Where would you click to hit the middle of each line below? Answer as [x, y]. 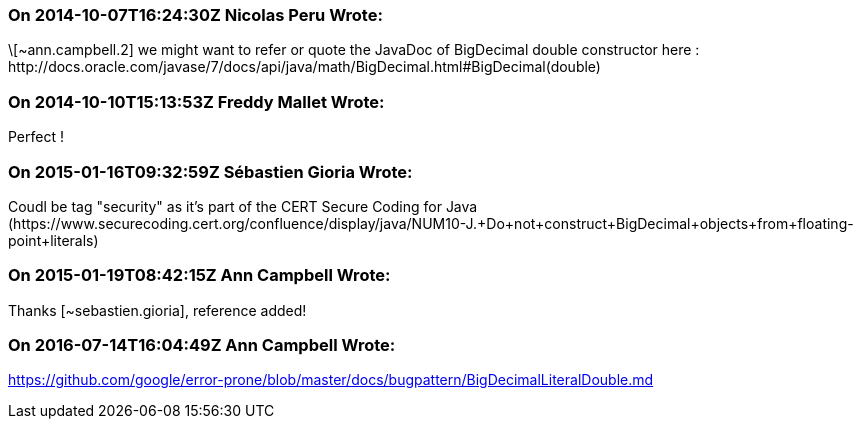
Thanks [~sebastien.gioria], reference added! [157, 310]
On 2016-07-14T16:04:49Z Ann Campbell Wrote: [202, 345]
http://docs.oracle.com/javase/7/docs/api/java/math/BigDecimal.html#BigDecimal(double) [304, 67]
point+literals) [53, 240]
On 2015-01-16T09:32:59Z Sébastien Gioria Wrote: [210, 171]
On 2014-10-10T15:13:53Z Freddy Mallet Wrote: [196, 101]
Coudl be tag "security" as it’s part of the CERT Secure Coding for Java [243, 206]
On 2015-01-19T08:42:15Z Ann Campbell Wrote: [199, 275]
